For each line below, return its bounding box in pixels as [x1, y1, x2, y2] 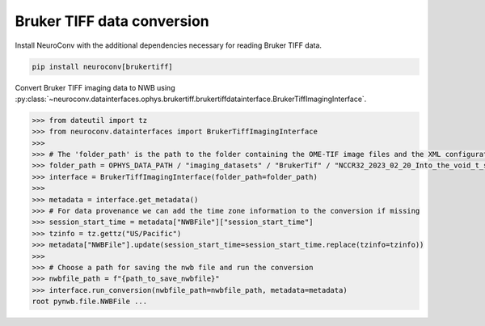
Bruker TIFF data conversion [15, 12, 209, 30]
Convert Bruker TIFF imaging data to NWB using [15, 83, 175, 92]
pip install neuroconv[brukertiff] [32, 61, 173, 71]
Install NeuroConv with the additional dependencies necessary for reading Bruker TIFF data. [15, 40, 323, 50]
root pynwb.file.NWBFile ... [32, 297, 148, 307]
